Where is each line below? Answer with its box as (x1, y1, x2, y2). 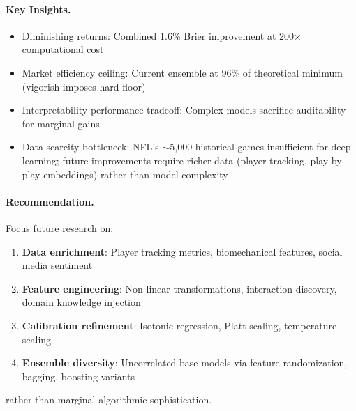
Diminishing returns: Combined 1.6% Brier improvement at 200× (22, 28, 302, 42)
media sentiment (22, 258, 93, 272)
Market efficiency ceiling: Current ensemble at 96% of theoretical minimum (22, 65, 343, 79)
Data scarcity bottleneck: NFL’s (22, 139, 159, 154)
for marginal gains (22, 116, 100, 130)
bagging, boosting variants (22, 369, 135, 383)
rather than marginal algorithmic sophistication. (6, 392, 212, 407)
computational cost (22, 42, 104, 56)
